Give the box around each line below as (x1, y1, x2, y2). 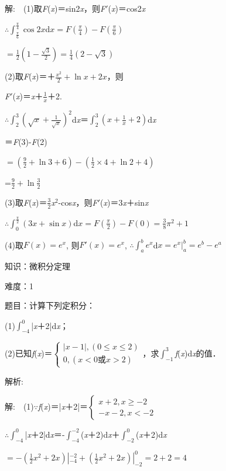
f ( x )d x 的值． (174, 347, 221, 359)
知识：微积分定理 (5, 259, 70, 272)
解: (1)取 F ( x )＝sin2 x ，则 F (5, 2, 106, 14)
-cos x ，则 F (58, 196, 98, 208)
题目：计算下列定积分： (5, 299, 95, 311)
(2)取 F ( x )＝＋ (5, 70, 56, 82)
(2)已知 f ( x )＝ (5, 347, 53, 359)
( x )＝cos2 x (108, 2, 146, 14)
